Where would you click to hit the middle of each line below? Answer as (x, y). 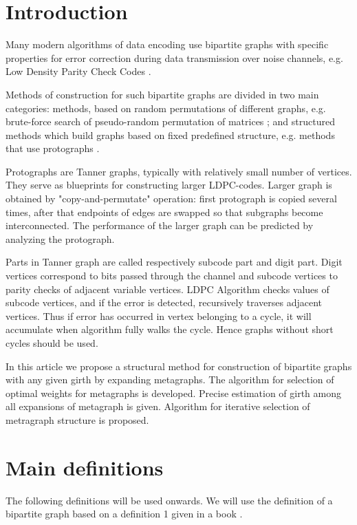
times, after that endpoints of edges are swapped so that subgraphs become (164, 212)
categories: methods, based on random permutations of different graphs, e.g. (166, 108)
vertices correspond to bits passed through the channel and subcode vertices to (172, 276)
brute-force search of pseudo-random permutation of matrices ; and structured (170, 121)
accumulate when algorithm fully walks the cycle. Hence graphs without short (170, 329)
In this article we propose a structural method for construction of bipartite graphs (179, 366)
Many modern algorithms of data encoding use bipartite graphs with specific (167, 44)
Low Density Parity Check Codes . (78, 71)
